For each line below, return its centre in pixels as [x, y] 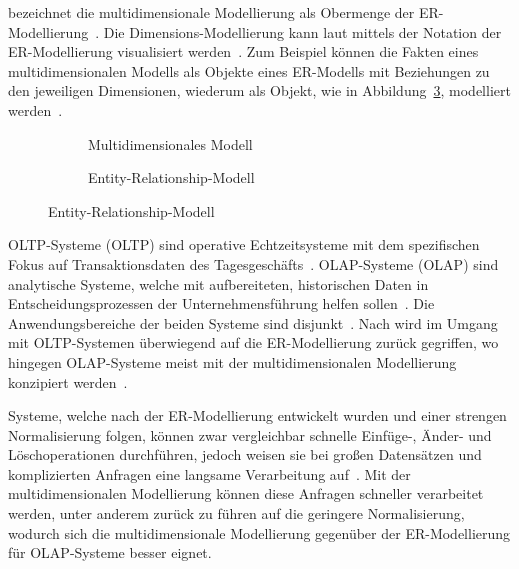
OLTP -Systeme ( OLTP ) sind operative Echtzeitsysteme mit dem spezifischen [244, 244]
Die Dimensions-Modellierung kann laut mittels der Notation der [302, 31]
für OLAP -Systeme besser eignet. [110, 552]
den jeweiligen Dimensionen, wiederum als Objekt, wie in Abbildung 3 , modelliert [259, 90]
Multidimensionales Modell [170, 143]
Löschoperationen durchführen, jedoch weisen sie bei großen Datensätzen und [245, 454]
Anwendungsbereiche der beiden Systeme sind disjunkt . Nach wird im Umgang [253, 322]
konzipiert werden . [68, 381]
